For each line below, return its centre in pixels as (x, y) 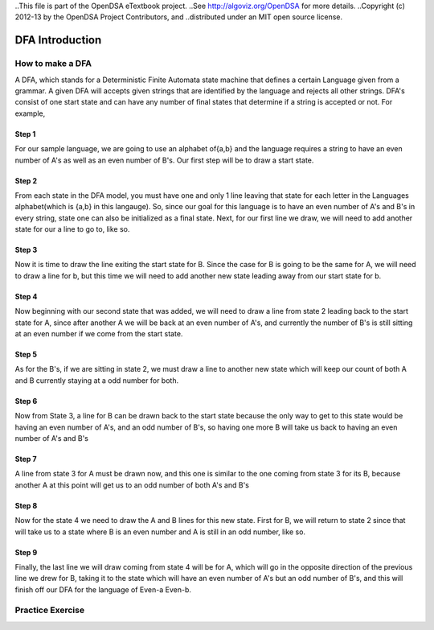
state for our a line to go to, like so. (72, 229)
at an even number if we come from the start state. (99, 334)
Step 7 (26, 459)
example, (30, 113)
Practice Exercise (49, 610)
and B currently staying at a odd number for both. (97, 380)
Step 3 (26, 250)
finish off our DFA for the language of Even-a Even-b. (103, 589)
